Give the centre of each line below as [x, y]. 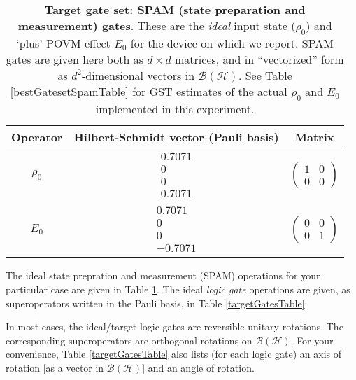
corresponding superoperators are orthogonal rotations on [129, 340]
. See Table [265, 76]
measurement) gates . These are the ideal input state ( [157, 26]
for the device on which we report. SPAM [232, 43]
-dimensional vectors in [138, 76]
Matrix [314, 137]
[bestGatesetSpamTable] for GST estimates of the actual [149, 92]
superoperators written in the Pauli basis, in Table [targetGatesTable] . [157, 303]
